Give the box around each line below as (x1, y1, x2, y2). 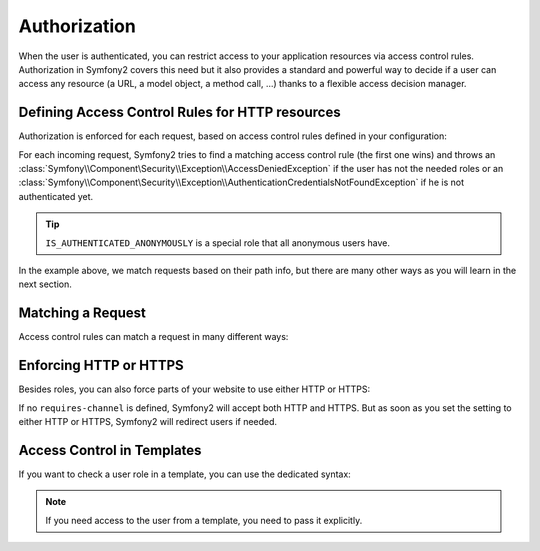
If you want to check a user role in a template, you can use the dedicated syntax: (18, 468, 352, 480)
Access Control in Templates (18, 441, 202, 459)
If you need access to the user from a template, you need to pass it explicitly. (45, 514, 363, 526)
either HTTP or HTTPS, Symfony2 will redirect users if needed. (18, 415, 278, 427)
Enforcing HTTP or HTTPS (18, 357, 184, 374)
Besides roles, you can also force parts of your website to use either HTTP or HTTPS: (18, 383, 370, 395)
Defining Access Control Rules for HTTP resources (18, 104, 341, 121)
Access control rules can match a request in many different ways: (18, 331, 289, 343)
